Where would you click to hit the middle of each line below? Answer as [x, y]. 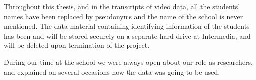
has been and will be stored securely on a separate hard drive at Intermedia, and [127, 35]
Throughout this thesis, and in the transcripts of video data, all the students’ [122, 6]
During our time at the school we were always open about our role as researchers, [128, 61]
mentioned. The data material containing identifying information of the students [127, 26]
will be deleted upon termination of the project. [77, 45]
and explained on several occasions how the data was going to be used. [112, 71]
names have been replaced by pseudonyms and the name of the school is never [124, 16]
